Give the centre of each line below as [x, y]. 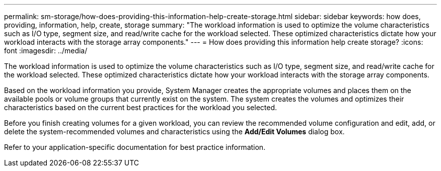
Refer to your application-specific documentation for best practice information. [135, 147]
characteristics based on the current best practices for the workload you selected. [141, 107]
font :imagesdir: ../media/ [46, 51]
